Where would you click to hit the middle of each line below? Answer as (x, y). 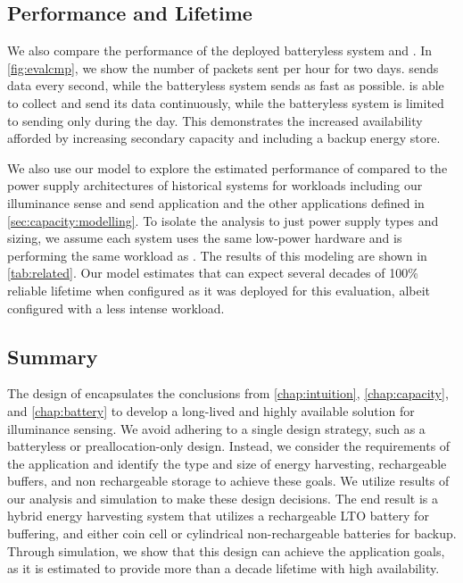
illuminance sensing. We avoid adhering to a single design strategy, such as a (216, 428)
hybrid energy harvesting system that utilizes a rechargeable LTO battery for (218, 516)
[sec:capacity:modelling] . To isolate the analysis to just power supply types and (223, 220)
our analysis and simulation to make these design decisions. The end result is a (223, 498)
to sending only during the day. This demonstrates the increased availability (215, 120)
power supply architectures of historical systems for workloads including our (215, 185)
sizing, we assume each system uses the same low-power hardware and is (205, 238)
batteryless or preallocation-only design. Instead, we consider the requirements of (229, 446)
